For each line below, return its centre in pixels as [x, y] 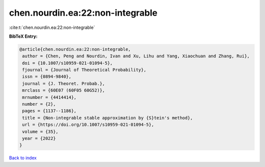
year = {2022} [39, 138]
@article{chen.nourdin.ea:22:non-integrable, [75, 49]
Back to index [23, 158]
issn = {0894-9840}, [47, 77]
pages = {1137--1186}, [50, 111]
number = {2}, [39, 104]
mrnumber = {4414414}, [50, 97]
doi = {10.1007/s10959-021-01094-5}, [67, 63]
